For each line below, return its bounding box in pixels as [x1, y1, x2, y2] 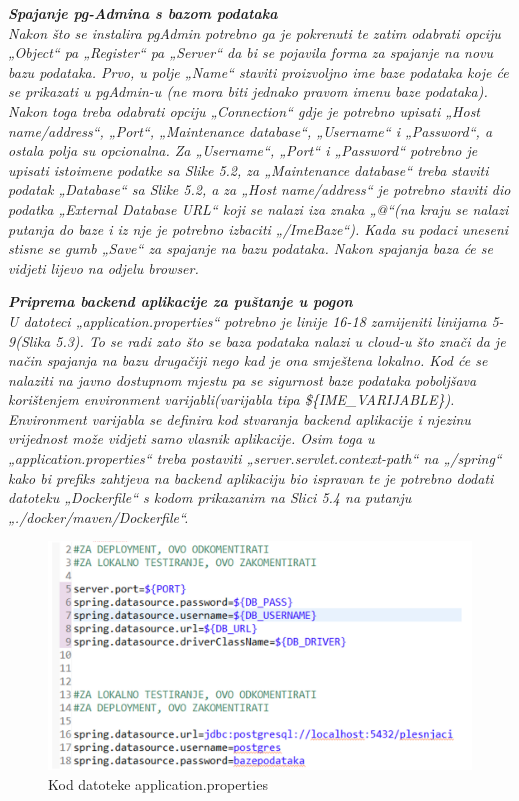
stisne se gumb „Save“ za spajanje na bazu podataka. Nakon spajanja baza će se [8, 238, 493, 259]
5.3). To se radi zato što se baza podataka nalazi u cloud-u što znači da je [55, 330, 506, 351]
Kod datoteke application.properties [48, 773, 268, 794]
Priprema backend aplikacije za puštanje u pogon [8, 291, 353, 312]
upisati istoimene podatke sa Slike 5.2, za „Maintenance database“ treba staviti [8, 159, 489, 180]
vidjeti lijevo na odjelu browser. [8, 257, 199, 278]
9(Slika [8, 330, 51, 351]
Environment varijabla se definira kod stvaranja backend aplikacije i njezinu [8, 408, 471, 429]
